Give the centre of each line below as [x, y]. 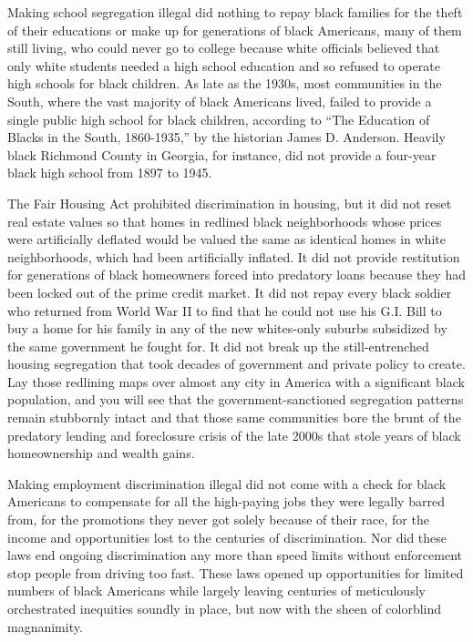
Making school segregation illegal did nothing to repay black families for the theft [235, 12]
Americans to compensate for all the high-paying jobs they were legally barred [226, 501]
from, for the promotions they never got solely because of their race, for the [218, 520]
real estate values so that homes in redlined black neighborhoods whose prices [225, 221]
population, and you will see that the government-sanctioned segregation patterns [236, 399]
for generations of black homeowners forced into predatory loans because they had [236, 275]
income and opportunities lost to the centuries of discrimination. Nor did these [227, 537]
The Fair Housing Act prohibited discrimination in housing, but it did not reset [230, 203]
